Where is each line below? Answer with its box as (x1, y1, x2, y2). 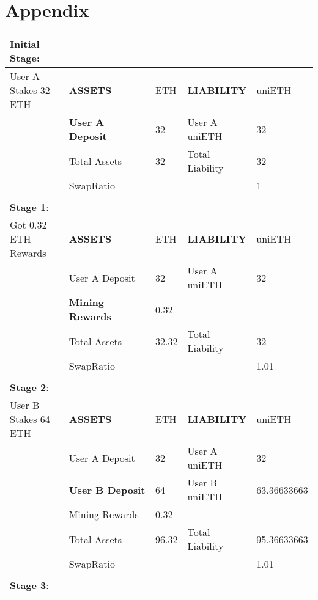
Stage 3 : (10, 578, 49, 593)
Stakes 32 (10, 83, 50, 98)
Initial (10, 37, 40, 51)
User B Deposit (68, 482, 146, 497)
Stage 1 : (10, 200, 49, 214)
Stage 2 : (10, 380, 49, 395)
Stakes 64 (10, 412, 50, 426)
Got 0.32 (10, 218, 47, 232)
